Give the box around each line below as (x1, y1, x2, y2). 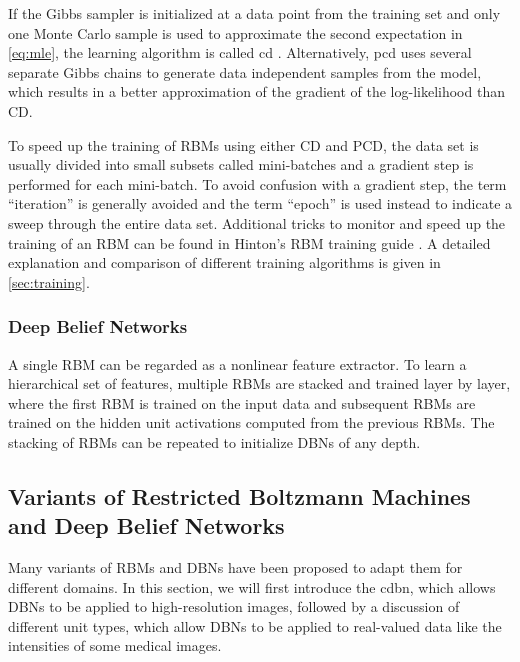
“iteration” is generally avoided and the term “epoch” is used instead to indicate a (8, 193, 513, 214)
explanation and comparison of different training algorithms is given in (8, 252, 441, 273)
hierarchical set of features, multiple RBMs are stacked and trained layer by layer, (8, 373, 511, 394)
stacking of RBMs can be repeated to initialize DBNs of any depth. (8, 431, 421, 452)
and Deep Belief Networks (8, 510, 285, 541)
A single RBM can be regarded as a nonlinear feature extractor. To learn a (8, 353, 467, 374)
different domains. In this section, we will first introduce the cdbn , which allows (8, 576, 496, 597)
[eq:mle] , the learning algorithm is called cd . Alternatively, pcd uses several (8, 42, 472, 63)
